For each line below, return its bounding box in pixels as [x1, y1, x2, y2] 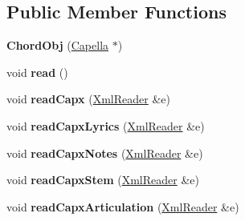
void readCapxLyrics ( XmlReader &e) [6, 117, 205, 134]
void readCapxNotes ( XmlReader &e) [6, 144, 203, 161]
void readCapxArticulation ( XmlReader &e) [6, 198, 239, 215]
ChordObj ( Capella [6, 37, 109, 54]
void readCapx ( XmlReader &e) [6, 90, 170, 107]
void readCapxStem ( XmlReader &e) [6, 171, 199, 188]
